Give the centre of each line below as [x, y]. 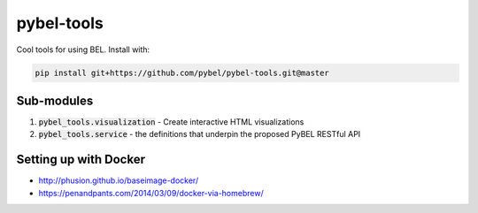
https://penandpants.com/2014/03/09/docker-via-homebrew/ [151, 193]
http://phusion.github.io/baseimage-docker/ [119, 180]
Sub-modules [55, 100]
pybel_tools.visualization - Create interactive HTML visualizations [171, 122]
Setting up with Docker [81, 160]
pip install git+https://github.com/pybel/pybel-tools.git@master [182, 72]
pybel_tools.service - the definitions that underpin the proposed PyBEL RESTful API [200, 134]
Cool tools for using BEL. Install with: [83, 49]
